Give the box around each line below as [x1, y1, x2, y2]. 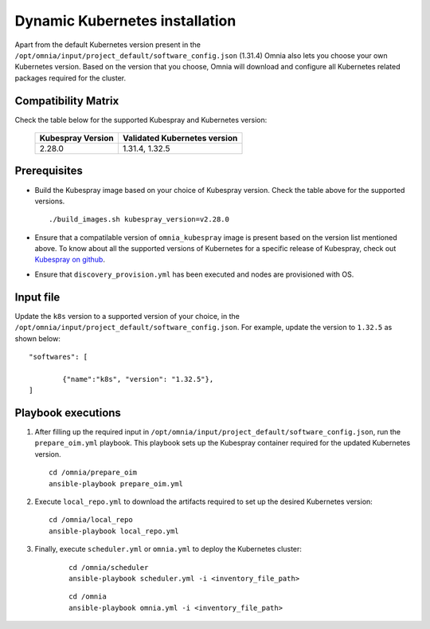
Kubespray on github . [34, 255, 105, 265]
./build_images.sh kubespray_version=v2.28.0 [49, 215, 230, 224]
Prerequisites [14, 164, 83, 178]
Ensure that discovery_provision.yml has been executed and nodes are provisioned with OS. [34, 269, 354, 279]
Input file [14, 290, 61, 304]
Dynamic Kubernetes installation [14, 12, 236, 29]
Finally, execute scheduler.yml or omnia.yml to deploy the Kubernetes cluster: [34, 544, 303, 554]
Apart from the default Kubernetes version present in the [14, 40, 201, 49]
